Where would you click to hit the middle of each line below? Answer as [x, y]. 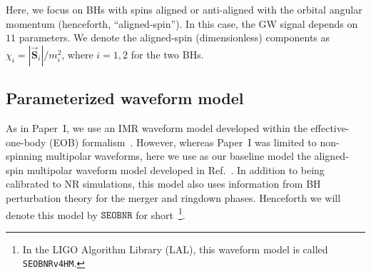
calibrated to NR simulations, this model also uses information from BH [163, 184]
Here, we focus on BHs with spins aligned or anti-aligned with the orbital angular [184, 9]
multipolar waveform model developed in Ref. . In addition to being [176, 169]
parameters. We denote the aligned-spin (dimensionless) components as [174, 37]
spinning [24, 156]
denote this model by [52, 214]
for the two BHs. [167, 54]
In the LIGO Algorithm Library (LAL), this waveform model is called [175, 249]
